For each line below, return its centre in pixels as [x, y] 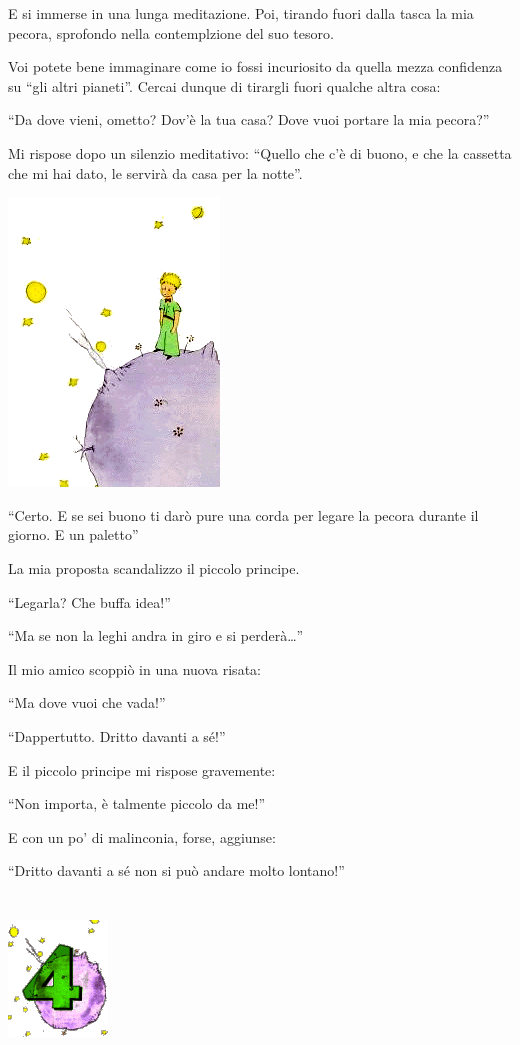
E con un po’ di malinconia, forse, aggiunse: [142, 836]
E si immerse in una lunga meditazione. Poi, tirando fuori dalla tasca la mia [241, 13]
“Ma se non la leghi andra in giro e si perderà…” [156, 635]
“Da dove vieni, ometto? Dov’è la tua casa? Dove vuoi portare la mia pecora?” [249, 119]
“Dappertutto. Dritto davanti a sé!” [117, 735]
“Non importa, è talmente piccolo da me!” [137, 803]
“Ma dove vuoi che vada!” [87, 702]
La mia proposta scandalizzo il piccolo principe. [154, 567]
